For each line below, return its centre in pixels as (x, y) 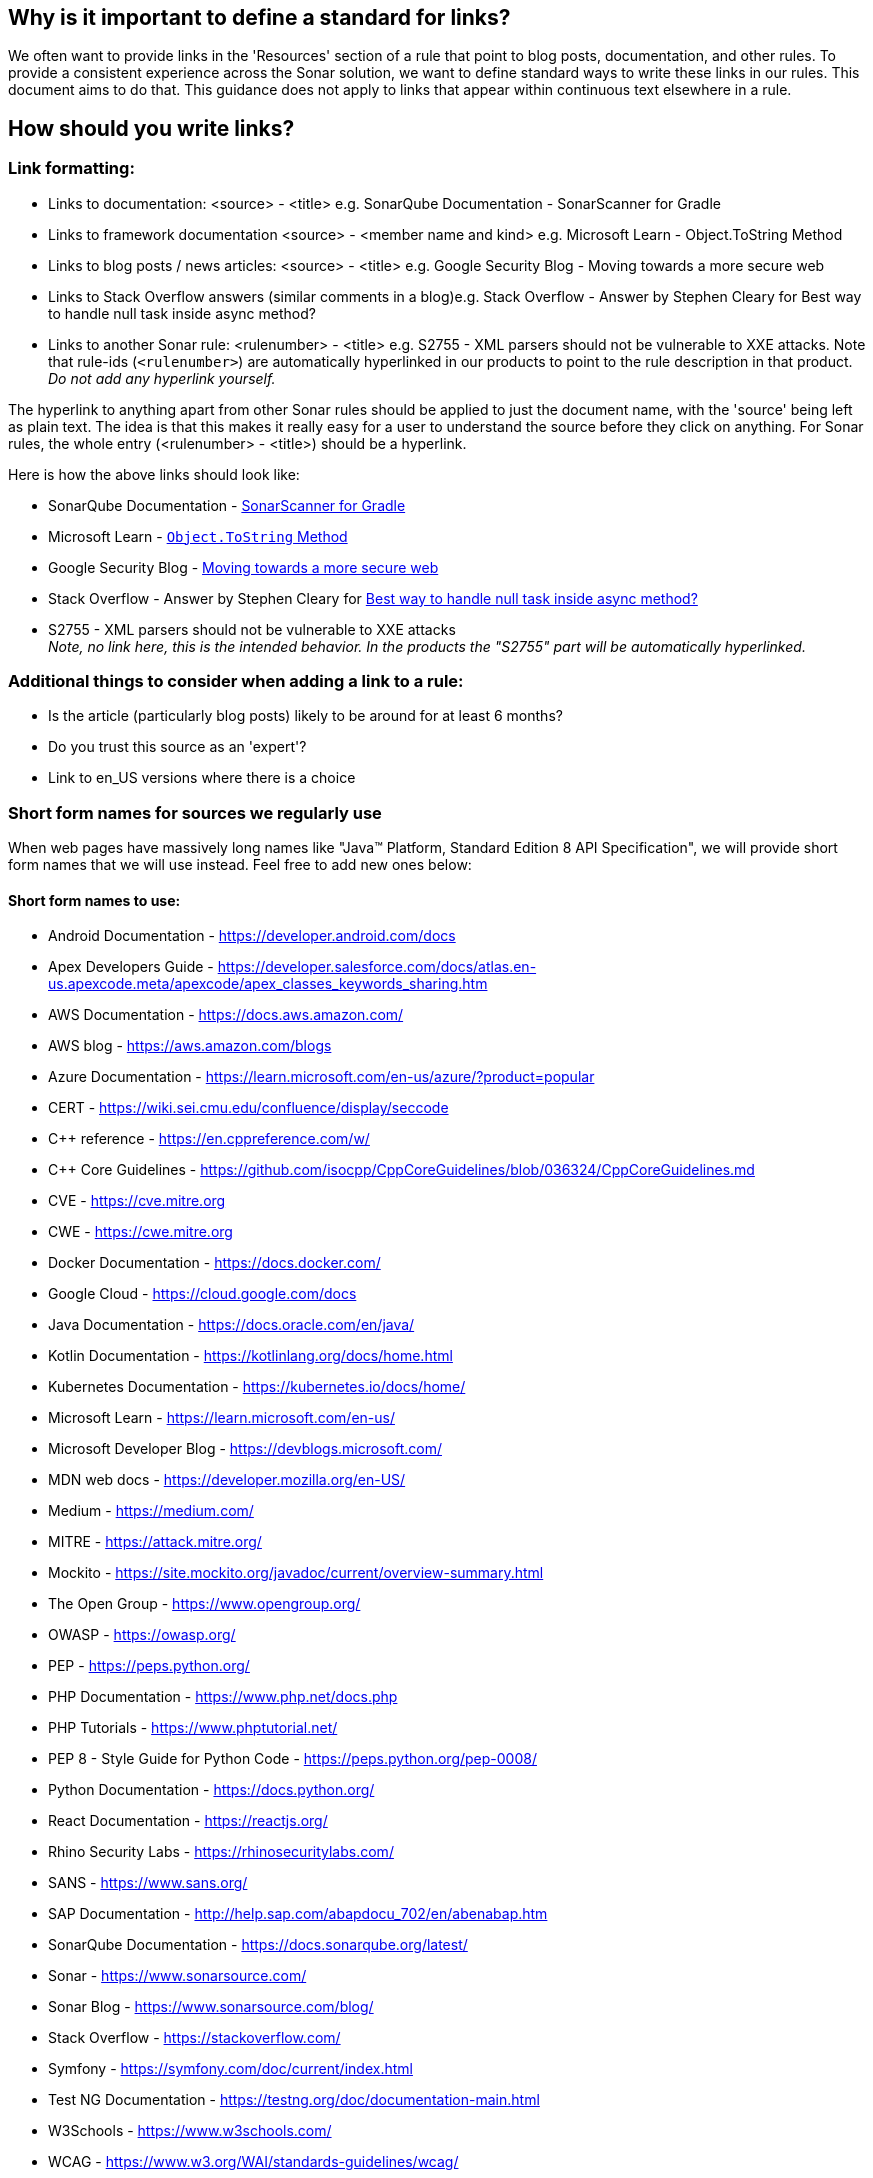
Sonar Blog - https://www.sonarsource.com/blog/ (211, 2007)
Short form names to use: (94, 900)
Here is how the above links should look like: (154, 474)
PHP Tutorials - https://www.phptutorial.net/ (193, 1728)
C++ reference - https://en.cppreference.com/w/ (209, 1139)
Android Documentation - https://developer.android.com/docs (252, 936)
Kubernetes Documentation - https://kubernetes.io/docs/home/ (257, 1387)
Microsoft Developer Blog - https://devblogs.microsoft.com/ (245, 1449)
